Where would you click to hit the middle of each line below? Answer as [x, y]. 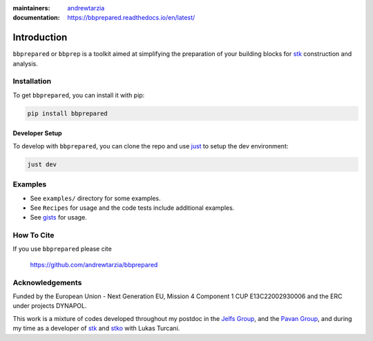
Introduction [40, 38]
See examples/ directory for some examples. [96, 198]
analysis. [25, 64]
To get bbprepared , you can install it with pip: [79, 95]
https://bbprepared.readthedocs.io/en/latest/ [131, 18]
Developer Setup [37, 133]
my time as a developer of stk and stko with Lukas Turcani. [96, 329]
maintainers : [31, 8]
